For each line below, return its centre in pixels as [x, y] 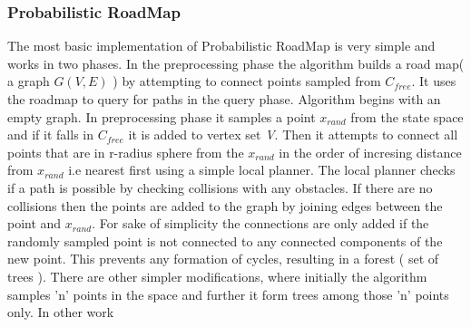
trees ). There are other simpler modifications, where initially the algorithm [217, 276]
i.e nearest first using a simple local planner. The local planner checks [262, 170]
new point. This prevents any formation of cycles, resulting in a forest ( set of [223, 259]
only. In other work [61, 312]
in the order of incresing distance [370, 152]
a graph [29, 81]
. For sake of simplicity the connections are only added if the [260, 223]
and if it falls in [50, 135]
